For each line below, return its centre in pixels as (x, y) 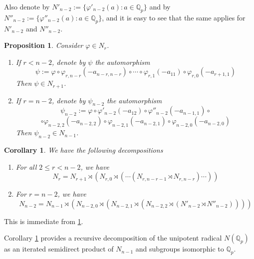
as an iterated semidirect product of (59, 249)
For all (26, 166)
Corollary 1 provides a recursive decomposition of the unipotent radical (113, 238)
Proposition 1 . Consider (44, 45)
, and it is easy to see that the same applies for (174, 17)
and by (160, 6)
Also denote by (27, 6)
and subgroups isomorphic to (180, 249)
